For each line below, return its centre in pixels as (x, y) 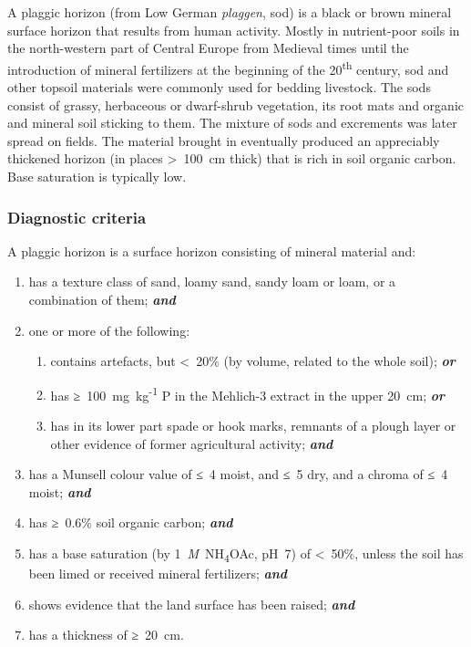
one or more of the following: (109, 330)
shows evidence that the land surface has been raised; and (192, 604)
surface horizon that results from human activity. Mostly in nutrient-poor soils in (234, 30)
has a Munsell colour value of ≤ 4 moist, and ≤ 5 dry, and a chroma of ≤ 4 (238, 474)
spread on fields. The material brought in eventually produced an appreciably (224, 140)
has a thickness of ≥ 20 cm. (106, 635)
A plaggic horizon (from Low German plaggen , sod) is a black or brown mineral (230, 12)
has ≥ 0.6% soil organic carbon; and (131, 522)
